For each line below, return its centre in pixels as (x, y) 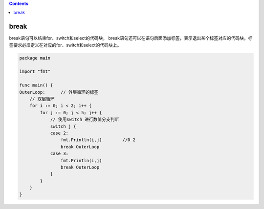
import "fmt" (35, 72)
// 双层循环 (42, 99)
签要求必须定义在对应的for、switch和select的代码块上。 (65, 45)
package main (35, 58)
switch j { (63, 126)
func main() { (36, 85)
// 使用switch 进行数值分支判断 (85, 119)
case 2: (59, 133)
